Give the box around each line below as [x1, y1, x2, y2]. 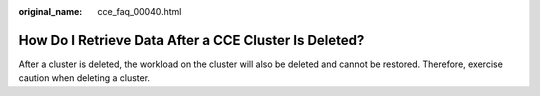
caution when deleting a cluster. [18, 72, 150, 84]
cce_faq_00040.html [97, 6, 182, 17]
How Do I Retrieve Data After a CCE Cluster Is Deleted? [18, 31, 365, 49]
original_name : [18, 6, 83, 17]
